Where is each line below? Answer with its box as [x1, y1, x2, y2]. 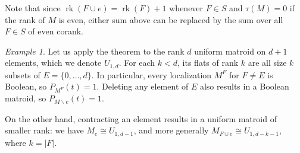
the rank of [5, 13, 45, 26]
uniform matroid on [194, 44, 266, 57]
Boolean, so [5, 80, 47, 93]
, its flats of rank [177, 56, 239, 69]
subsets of [5, 68, 40, 81]
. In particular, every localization [91, 68, 212, 81]
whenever [169, 2, 204, 14]
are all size [248, 56, 287, 69]
